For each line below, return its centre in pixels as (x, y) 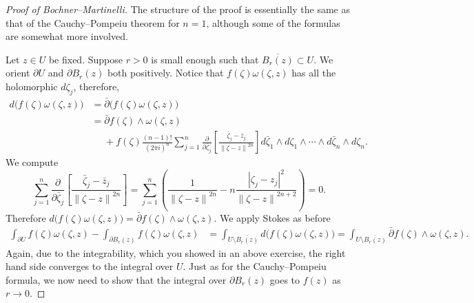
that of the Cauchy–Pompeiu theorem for (93, 22)
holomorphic (32, 86)
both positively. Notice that (165, 73)
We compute (32, 162)
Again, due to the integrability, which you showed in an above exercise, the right (176, 252)
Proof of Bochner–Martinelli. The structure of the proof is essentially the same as (178, 9)
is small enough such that (205, 59)
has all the (314, 73)
